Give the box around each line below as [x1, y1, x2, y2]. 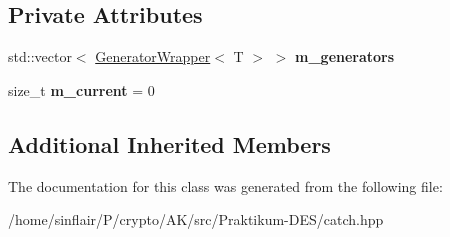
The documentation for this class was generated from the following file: [8, 175, 443, 196]
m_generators [295, 46, 395, 67]
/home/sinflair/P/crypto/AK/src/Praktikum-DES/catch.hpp [8, 209, 384, 230]
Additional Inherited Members [8, 128, 331, 159]
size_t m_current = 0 [8, 79, 155, 100]
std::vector [8, 46, 72, 67]
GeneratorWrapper [95, 46, 211, 67]
